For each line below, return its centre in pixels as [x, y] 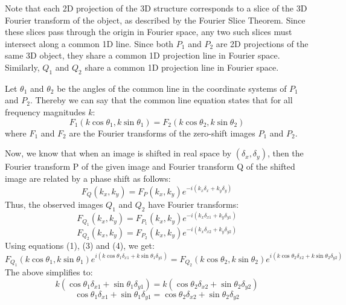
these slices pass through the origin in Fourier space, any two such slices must [149, 32]
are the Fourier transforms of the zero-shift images [162, 133]
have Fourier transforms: [194, 204]
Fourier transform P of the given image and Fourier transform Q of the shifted [150, 166]
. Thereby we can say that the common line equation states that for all [161, 100]
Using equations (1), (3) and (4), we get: [80, 246]
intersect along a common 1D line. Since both [89, 43]
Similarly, [22, 67]
